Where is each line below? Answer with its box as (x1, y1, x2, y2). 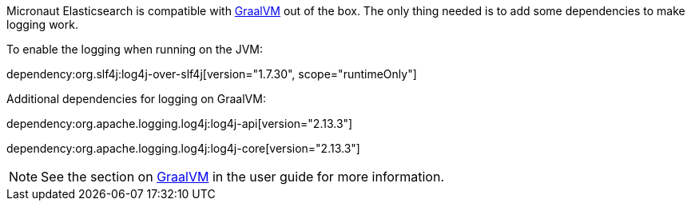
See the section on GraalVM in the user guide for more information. (41, 169, 444, 185)
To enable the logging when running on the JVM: (6, 42, 264, 56)
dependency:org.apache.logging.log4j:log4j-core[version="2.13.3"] (6, 141, 360, 155)
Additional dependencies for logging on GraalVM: (6, 92, 266, 105)
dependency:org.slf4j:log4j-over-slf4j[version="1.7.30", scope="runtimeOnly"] (6, 67, 417, 81)
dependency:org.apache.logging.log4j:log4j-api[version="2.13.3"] (6, 117, 353, 130)
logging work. (6, 18, 78, 31)
